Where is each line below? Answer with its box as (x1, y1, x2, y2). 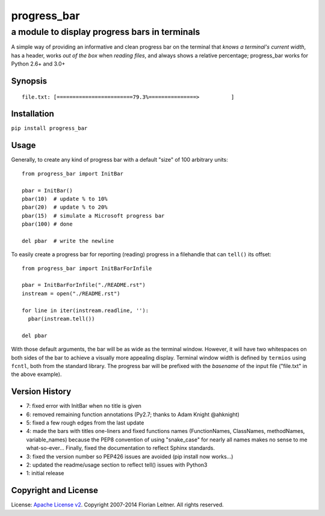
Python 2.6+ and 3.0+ (11, 60, 66, 67)
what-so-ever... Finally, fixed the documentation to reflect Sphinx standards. (26, 444, 215, 452)
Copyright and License (11, 485, 99, 496)
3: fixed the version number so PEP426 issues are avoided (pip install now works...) (26, 453, 234, 460)
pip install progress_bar (11, 125, 88, 132)
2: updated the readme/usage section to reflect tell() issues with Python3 (26, 461, 208, 468)
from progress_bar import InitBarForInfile (22, 265, 152, 272)
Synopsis (11, 76, 48, 86)
